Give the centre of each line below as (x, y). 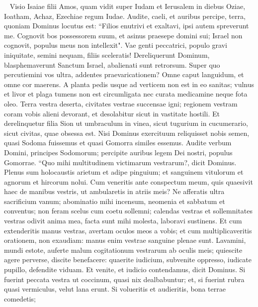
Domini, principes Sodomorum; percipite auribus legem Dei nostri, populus (118, 152)
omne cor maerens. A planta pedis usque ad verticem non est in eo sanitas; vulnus (129, 84)
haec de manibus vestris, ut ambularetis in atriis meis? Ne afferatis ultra (114, 191)
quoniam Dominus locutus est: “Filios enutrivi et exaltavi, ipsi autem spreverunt (127, 26)
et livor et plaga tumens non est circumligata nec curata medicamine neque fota (126, 94)
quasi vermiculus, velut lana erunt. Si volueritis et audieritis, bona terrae (115, 289)
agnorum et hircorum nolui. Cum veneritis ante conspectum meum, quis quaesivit (129, 181)
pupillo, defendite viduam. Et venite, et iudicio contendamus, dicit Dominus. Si (125, 269)
